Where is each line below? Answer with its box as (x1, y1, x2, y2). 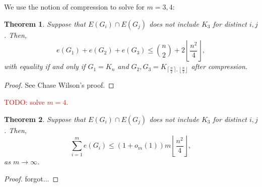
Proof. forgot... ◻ (4, 173, 59, 183)
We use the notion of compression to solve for (4, 2, 145, 12)
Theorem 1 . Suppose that (4, 18, 86, 29)
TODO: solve (4, 96, 45, 107)
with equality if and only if (4, 61, 86, 72)
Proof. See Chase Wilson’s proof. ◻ (4, 80, 114, 90)
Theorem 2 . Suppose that (4, 113, 86, 124)
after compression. (191, 61, 248, 72)
